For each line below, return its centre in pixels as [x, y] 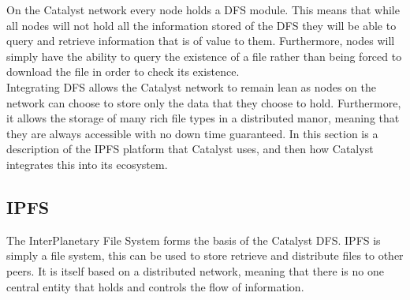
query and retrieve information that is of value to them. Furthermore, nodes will [201, 41]
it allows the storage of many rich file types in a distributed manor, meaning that [203, 118]
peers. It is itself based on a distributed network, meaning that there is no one [195, 270]
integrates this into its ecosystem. [87, 164]
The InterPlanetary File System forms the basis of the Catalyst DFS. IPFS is [194, 240]
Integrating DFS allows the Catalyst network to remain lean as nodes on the [192, 86]
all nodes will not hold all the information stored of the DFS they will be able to [201, 25]
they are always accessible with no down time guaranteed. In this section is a [192, 133]
